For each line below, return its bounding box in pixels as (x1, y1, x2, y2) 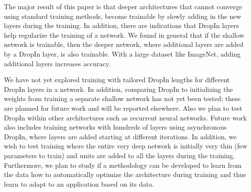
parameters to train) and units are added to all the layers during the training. (4, 150, 235, 160)
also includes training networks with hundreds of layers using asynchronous (4, 122, 227, 132)
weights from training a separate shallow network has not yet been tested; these (4, 93, 241, 103)
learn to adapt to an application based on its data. (4, 178, 154, 189)
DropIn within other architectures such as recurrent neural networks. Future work (4, 112, 247, 122)
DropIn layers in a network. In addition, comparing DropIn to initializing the (4, 84, 233, 94)
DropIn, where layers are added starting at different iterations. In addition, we (4, 131, 237, 141)
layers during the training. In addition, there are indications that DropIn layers (4, 20, 239, 30)
